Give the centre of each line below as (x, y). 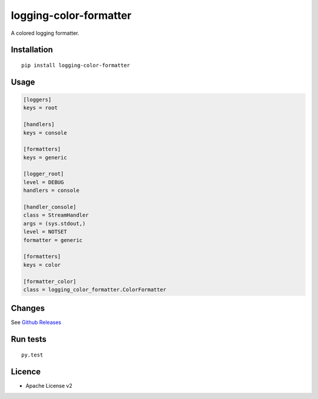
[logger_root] (44, 174)
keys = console (45, 133)
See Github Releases (36, 322)
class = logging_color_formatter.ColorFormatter (95, 290)
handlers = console (51, 191)
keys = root (41, 108)
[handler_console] (50, 207)
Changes (28, 308)
